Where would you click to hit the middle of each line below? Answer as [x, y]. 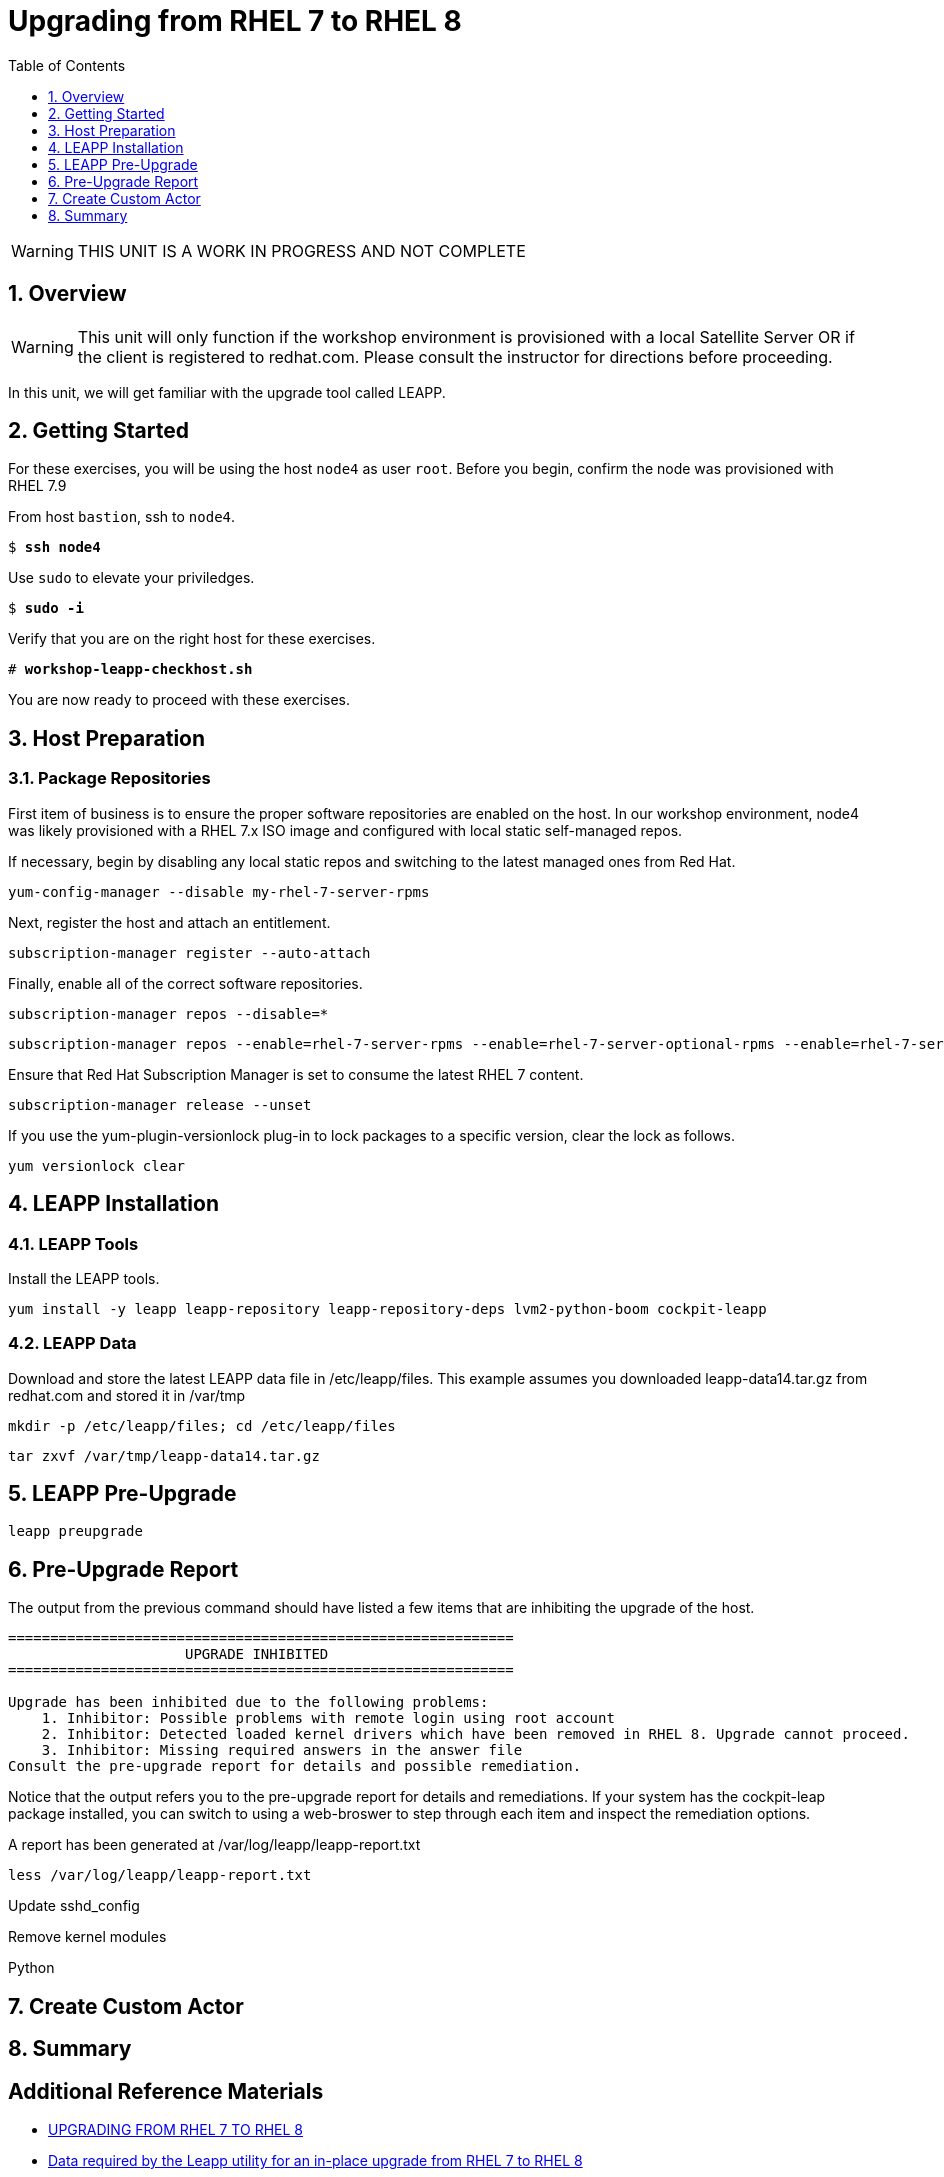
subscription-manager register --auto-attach [189, 952]
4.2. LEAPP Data [72, 1343]
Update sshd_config [74, 1906]
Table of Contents [67, 65]
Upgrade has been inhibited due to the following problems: [248, 1702]
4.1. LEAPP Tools [73, 1243]
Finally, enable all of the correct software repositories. [185, 983]
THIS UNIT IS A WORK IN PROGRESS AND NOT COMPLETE [301, 250]
